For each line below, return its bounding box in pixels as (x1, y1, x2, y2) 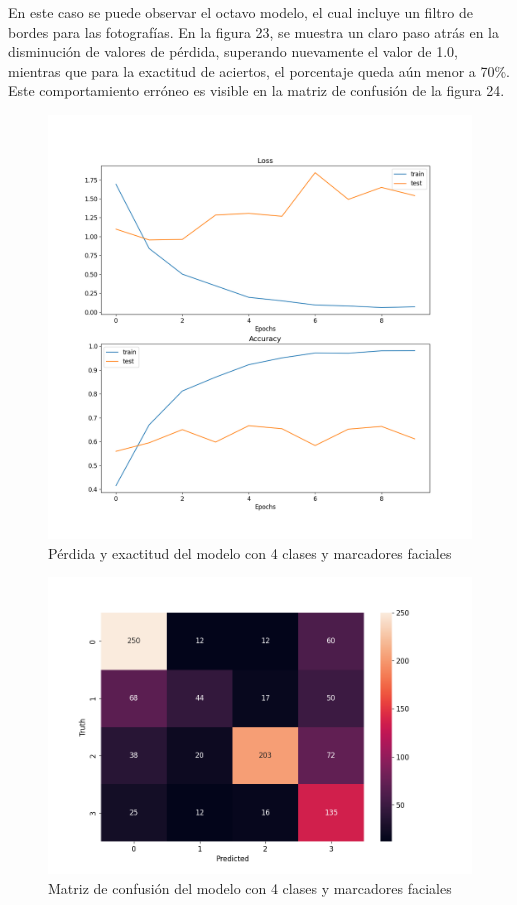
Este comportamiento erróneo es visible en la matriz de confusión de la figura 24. (8, 80, 505, 101)
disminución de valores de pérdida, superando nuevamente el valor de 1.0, (8, 41, 458, 62)
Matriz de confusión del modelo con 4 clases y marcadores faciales (48, 877, 452, 898)
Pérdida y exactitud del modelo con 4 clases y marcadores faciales (48, 542, 452, 563)
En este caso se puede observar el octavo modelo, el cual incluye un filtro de (8, 2, 473, 22)
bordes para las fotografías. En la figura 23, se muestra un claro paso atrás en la (8, 21, 500, 42)
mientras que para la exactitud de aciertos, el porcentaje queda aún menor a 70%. (8, 60, 510, 81)
